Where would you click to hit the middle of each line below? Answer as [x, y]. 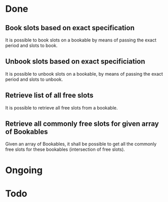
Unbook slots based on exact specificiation [75, 62]
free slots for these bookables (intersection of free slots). [65, 149]
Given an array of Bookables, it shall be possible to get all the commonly [81, 144]
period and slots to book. [31, 46]
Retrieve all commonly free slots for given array [82, 124]
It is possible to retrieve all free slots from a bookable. [62, 107]
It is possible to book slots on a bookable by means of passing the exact [81, 40]
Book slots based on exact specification [70, 28]
